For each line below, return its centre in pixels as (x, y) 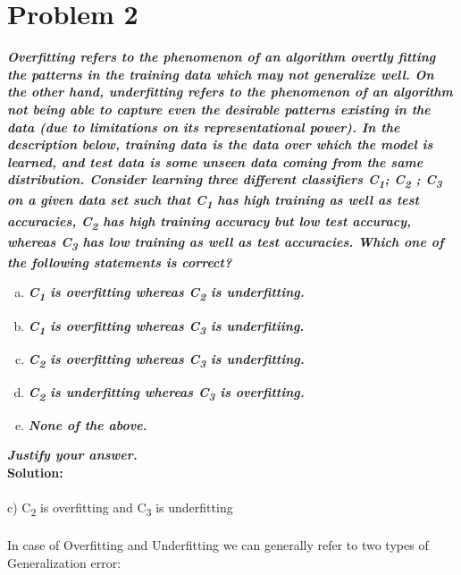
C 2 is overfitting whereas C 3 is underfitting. (166, 360)
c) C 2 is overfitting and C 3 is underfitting (120, 509)
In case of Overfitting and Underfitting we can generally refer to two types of (218, 544)
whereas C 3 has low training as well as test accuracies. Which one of (226, 243)
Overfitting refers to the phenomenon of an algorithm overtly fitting (222, 57)
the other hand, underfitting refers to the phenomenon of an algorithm (230, 92)
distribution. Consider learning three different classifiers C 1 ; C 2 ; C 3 (225, 181)
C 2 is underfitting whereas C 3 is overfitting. (166, 393)
